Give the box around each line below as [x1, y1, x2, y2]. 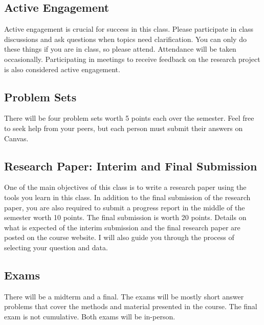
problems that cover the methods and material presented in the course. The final [4, 301, 257, 312]
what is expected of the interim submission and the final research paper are [4, 222, 240, 232]
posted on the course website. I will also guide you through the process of [4, 232, 234, 243]
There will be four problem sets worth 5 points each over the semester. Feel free [4, 113, 254, 123]
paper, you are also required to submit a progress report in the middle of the [4, 202, 245, 212]
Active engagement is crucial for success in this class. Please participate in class [4, 24, 254, 34]
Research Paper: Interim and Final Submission [4, 158, 257, 174]
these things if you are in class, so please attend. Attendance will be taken [4, 44, 236, 54]
